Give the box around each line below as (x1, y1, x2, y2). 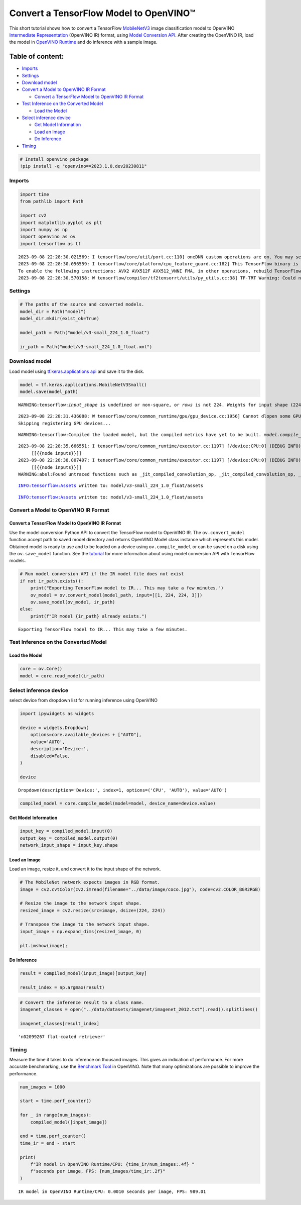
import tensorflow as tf (20, 241, 81, 246)
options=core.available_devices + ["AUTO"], (30, 732, 142, 738)
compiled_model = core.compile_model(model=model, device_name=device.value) (20, 800, 216, 806)
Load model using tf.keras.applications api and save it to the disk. (9, 368, 144, 374)
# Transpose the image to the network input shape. (20, 922, 150, 927)
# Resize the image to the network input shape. (20, 900, 142, 907)
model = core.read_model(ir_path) (20, 673, 105, 678)
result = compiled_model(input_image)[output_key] (20, 970, 147, 976)
